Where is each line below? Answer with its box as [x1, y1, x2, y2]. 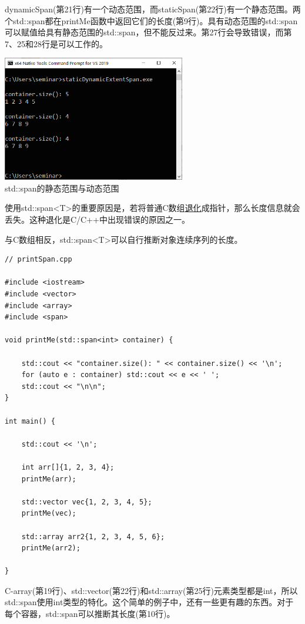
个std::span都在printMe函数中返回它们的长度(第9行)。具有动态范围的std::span [5, 14, 298, 27]
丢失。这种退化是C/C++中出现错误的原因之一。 [5, 213, 190, 226]
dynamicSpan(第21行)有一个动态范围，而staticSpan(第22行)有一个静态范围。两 [5, 3, 301, 15]
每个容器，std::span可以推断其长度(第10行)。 [5, 608, 175, 620]
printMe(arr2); [21, 544, 81, 553]
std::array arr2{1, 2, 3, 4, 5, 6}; [21, 532, 165, 541]
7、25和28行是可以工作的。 [5, 37, 108, 49]
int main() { [5, 417, 55, 425]
